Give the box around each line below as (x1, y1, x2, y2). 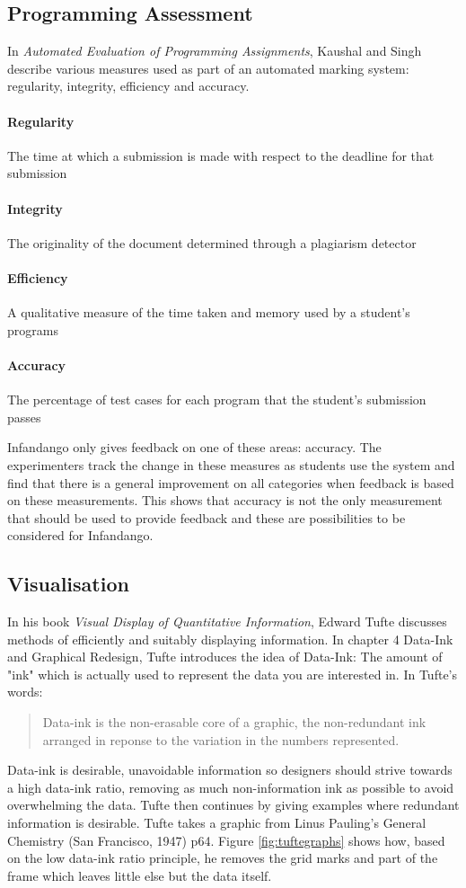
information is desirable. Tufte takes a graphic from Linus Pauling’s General (7, 813, 426, 832)
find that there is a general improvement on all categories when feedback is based (7, 473, 454, 492)
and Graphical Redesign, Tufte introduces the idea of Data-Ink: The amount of (7, 647, 443, 666)
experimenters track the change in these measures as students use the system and (7, 455, 455, 474)
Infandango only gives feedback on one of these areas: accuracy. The (7, 438, 382, 457)
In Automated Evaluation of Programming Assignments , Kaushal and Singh (7, 41, 422, 60)
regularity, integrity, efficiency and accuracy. (7, 76, 250, 95)
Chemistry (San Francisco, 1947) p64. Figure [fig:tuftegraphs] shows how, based (7, 830, 445, 849)
